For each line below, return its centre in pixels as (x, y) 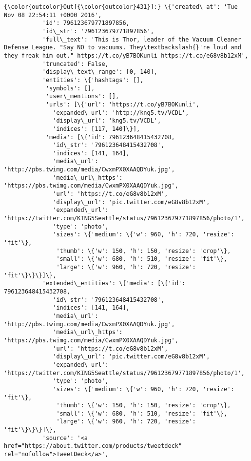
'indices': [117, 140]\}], (97, 129)
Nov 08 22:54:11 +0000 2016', (53, 15)
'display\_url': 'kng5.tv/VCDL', (107, 121)
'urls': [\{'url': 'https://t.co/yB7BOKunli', (122, 104)
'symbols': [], (70, 88)
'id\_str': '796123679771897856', (98, 31)
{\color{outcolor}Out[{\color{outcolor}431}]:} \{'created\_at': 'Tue (121, 7)
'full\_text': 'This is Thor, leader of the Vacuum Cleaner (142, 39)
